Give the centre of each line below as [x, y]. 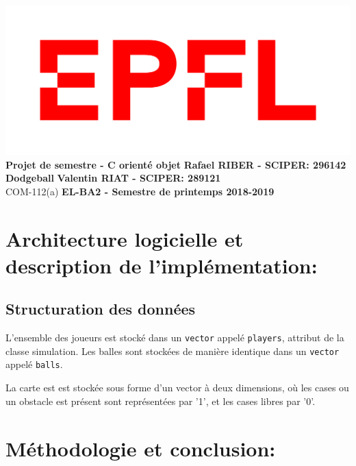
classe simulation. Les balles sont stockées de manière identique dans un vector [173, 351]
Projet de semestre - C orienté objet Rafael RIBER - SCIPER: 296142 [176, 164]
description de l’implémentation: [162, 265]
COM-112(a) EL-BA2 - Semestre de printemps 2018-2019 [140, 191]
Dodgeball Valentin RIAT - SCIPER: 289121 [113, 178]
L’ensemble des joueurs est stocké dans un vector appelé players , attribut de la [175, 338]
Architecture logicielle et [125, 238]
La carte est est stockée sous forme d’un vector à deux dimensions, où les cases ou [177, 388]
